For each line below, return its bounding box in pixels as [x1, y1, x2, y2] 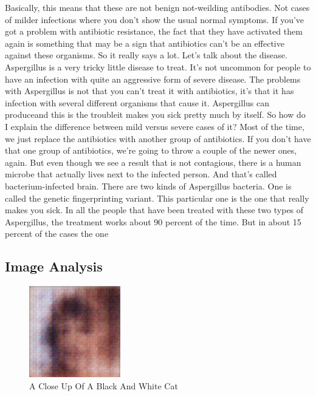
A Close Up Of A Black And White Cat [29, 379, 178, 392]
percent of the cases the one [5, 227, 109, 240]
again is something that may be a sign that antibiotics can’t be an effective [5, 36, 284, 49]
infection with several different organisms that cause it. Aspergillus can [5, 96, 269, 109]
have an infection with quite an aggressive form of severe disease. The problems [5, 72, 301, 85]
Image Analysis [5, 257, 103, 276]
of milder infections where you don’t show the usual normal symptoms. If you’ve [5, 13, 304, 26]
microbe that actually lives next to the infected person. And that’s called [5, 168, 277, 180]
